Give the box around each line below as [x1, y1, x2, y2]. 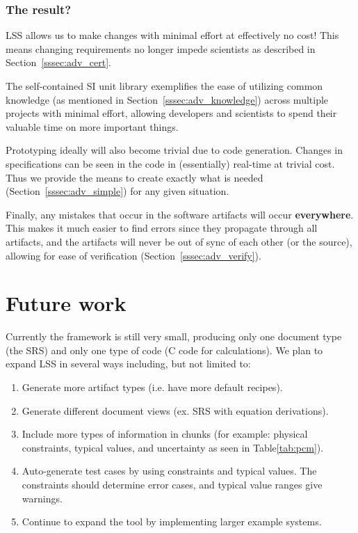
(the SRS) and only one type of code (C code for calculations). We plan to [6, 342, 323, 357]
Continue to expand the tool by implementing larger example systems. [22, 514, 322, 529]
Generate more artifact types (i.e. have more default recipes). [22, 380, 283, 395]
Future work [6, 289, 127, 317]
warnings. [22, 491, 63, 505]
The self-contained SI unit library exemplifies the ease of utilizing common [6, 79, 323, 93]
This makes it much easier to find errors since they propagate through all [6, 221, 318, 235]
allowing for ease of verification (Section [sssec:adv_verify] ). [6, 248, 261, 262]
